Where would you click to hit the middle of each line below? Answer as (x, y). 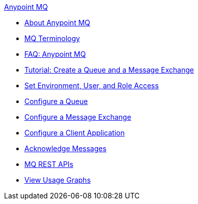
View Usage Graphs (58, 180)
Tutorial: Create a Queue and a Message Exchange (109, 70)
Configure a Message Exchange (78, 117)
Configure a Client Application (75, 133)
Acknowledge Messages (65, 148)
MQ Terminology (52, 38)
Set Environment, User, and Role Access (92, 86)
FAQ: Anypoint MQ (55, 54)
